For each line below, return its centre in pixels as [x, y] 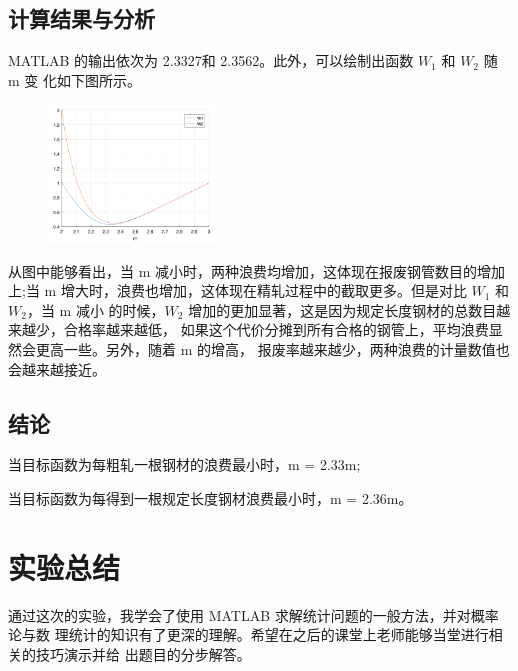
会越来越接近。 [57, 368]
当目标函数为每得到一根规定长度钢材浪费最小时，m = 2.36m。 [210, 498]
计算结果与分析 [81, 18]
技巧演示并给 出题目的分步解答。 [143, 653]
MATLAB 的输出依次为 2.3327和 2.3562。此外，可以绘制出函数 [211, 60]
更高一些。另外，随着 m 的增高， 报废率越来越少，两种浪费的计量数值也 [272, 349]
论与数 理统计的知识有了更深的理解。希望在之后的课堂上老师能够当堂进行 [248, 634]
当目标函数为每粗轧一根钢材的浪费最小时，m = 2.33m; [184, 464]
